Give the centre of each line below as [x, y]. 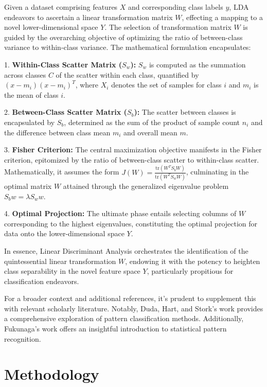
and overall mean [150, 132]
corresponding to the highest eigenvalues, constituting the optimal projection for [131, 223]
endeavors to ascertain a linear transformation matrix [88, 17]
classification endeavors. [42, 281]
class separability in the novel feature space [72, 271]
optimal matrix [28, 186]
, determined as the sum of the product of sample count [152, 122]
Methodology [52, 374]
